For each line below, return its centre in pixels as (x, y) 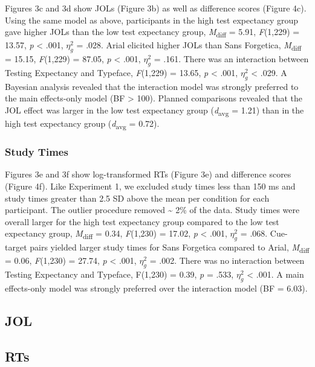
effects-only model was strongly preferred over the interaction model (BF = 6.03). (156, 288)
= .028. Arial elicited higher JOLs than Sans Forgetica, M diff (189, 46)
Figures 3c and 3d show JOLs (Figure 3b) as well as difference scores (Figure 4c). (156, 8)
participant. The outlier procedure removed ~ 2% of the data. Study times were (152, 210)
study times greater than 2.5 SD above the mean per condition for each (137, 198)
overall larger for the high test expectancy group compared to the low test (142, 221)
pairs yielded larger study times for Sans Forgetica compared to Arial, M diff (170, 248)
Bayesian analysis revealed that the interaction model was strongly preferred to (152, 86)
